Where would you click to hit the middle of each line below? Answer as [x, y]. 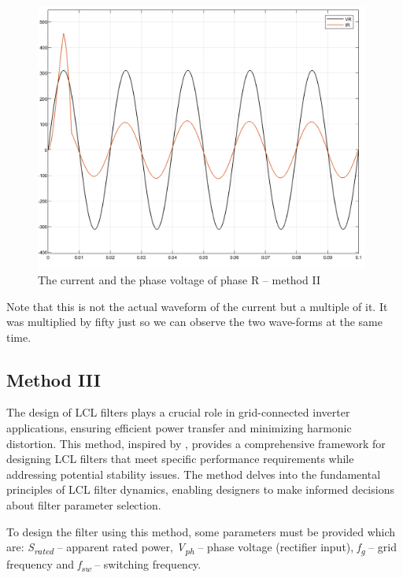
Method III [54, 379]
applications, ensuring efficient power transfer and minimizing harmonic [179, 428]
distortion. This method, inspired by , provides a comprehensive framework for [196, 443]
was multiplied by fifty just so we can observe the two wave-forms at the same [195, 322]
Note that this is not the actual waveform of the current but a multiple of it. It [197, 306]
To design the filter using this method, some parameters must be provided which [201, 531]
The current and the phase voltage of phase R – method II [179, 279]
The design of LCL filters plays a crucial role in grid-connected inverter [178, 412]
